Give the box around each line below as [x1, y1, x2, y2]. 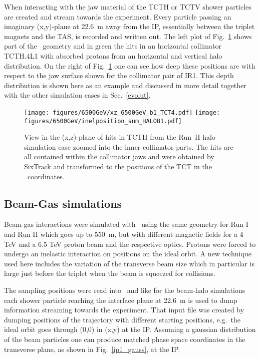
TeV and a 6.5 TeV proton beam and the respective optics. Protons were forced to [4, 238, 256, 249]
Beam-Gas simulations [4, 195, 122, 211]
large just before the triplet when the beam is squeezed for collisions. [4, 268, 215, 278]
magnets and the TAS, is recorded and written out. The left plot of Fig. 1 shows [4, 31, 252, 41]
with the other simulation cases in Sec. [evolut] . [4, 90, 151, 100]
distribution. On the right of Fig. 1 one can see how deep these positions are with [4, 60, 255, 71]
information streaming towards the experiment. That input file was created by [4, 304, 244, 315]
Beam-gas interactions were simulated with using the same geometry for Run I [4, 219, 248, 229]
